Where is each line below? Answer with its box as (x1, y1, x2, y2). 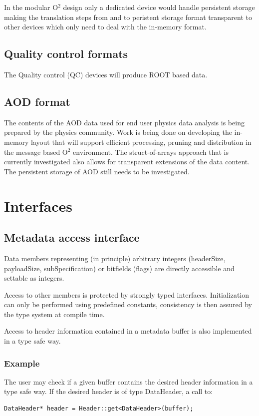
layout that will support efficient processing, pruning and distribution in (31, 136, 252, 147)
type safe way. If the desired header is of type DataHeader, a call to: (4, 386, 213, 397)
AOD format (4, 93, 70, 109)
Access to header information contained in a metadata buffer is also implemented (4, 326, 252, 336)
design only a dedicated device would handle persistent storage (63, 2, 255, 12)
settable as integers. (4, 273, 64, 283)
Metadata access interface (4, 230, 140, 245)
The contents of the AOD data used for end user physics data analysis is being (4, 117, 245, 127)
